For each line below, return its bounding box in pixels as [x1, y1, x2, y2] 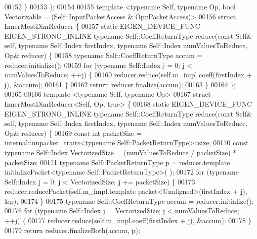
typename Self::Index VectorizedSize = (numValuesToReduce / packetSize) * [4, 147, 237, 157]
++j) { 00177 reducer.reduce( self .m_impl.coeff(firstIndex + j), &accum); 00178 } [4, 215, 252, 226]
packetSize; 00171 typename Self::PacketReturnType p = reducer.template [4, 157, 230, 167]
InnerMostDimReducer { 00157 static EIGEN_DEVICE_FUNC [4, 21, 200, 31]
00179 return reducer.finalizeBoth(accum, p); [4, 225, 140, 235]
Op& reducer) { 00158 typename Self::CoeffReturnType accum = [4, 50, 203, 60]
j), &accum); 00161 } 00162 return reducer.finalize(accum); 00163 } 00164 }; [4, 79, 236, 89]
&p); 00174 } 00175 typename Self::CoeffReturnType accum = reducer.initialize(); [4, 195, 254, 206]
